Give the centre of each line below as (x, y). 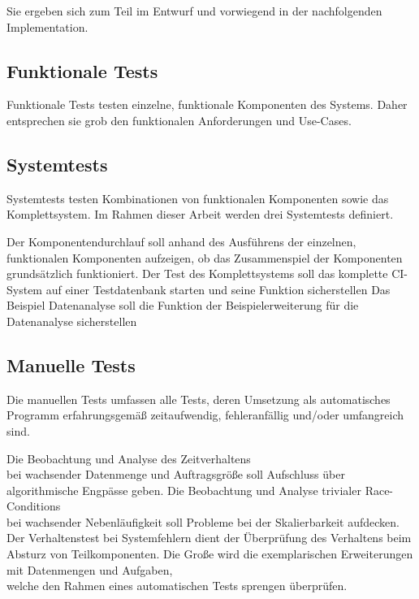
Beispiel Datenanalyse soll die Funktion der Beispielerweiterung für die (183, 305)
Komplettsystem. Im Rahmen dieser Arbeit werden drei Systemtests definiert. (200, 214)
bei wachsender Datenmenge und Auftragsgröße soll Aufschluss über (176, 474)
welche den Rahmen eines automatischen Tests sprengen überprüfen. (177, 586)
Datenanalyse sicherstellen (72, 321)
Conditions (34, 506)
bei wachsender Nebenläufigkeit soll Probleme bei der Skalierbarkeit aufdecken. (203, 521)
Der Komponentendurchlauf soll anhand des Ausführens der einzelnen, (181, 241)
